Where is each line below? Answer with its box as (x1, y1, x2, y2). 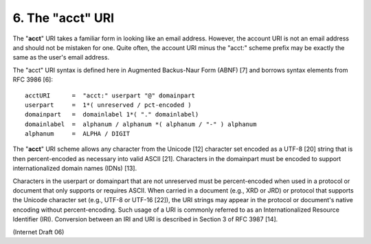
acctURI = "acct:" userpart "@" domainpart (25, 91, 196, 99)
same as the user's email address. (12, 53, 110, 62)
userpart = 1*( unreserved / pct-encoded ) (25, 101, 192, 109)
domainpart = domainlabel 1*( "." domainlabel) (25, 110, 199, 119)
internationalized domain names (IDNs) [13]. (12, 164, 137, 173)
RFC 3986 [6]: (12, 75, 53, 84)
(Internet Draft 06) (12, 228, 65, 236)
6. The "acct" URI (12, 10, 115, 25)
